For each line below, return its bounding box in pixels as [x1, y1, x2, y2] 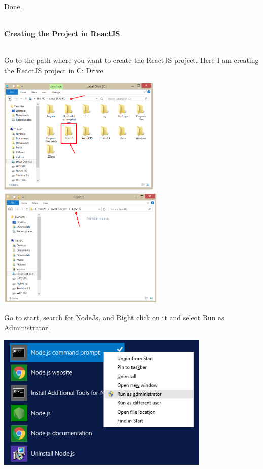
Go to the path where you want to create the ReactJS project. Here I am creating [4, 54, 259, 65]
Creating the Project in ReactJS [4, 27, 120, 38]
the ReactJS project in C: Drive [4, 65, 103, 75]
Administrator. [4, 322, 50, 332]
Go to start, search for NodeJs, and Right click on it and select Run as [4, 312, 224, 323]
